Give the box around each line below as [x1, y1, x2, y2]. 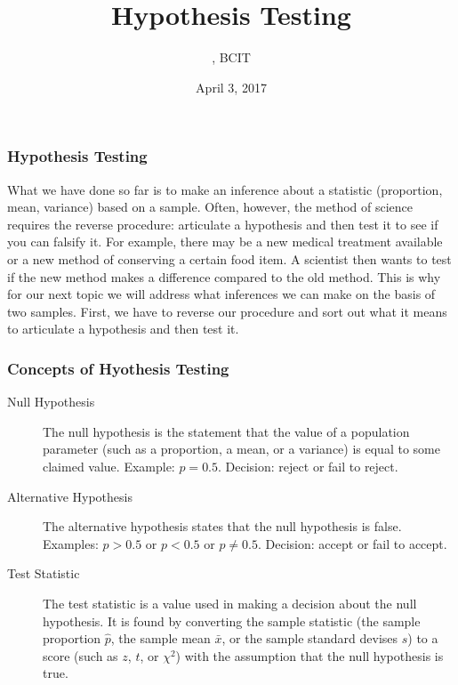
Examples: [43, 534, 99, 552]
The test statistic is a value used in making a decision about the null [43, 593, 417, 612]
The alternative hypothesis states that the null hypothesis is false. [43, 517, 402, 536]
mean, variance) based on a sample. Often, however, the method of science [7, 197, 414, 216]
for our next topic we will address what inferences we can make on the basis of [7, 285, 436, 303]
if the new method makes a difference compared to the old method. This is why [7, 267, 441, 286]
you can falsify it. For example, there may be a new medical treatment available [7, 232, 443, 251]
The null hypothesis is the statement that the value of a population [43, 422, 410, 440]
